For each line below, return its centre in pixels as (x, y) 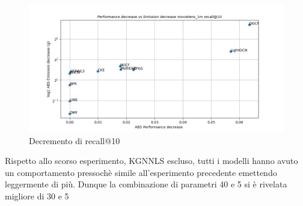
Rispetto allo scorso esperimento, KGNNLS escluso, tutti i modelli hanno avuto (151, 161)
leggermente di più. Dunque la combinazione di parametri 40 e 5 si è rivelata (146, 184)
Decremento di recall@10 (75, 140)
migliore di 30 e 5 (37, 195)
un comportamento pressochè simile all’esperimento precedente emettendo (141, 172)
